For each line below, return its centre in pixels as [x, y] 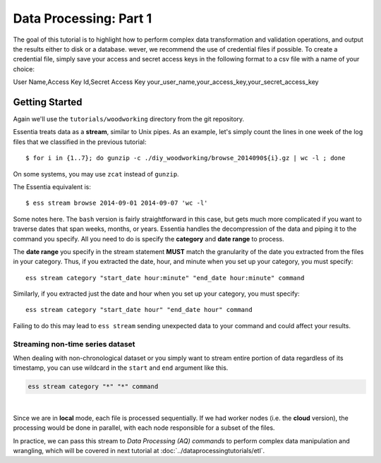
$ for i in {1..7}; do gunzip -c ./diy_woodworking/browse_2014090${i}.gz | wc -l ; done [186, 158]
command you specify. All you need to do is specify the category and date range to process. [149, 239]
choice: [24, 69]
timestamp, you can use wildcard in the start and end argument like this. [121, 368]
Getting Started [48, 102]
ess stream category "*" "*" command [93, 387]
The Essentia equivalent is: [52, 186]
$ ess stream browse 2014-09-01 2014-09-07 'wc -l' [117, 203]
